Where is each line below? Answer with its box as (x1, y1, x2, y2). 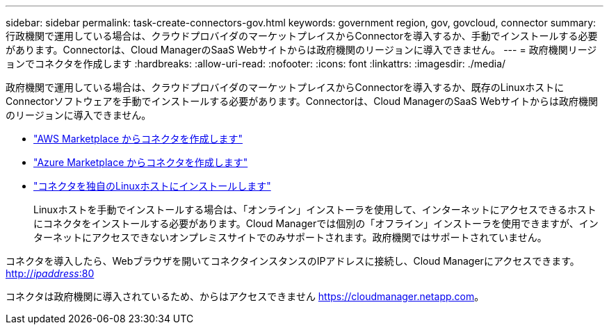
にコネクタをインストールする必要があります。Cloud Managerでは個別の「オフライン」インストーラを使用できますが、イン (33, 217, 599, 229)
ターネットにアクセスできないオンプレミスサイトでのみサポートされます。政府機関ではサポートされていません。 (33, 231, 547, 243)
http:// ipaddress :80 (6, 267, 95, 279)
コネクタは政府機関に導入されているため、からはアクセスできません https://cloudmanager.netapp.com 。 (6, 290, 485, 302)
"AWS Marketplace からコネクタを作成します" (33, 133, 243, 145)
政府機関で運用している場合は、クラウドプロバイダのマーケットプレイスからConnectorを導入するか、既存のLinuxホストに (6, 81, 565, 93)
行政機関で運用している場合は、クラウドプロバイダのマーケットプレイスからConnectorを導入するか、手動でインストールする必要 (6, 30, 598, 42)
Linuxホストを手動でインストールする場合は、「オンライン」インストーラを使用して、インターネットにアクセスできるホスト (33, 204, 596, 215)
